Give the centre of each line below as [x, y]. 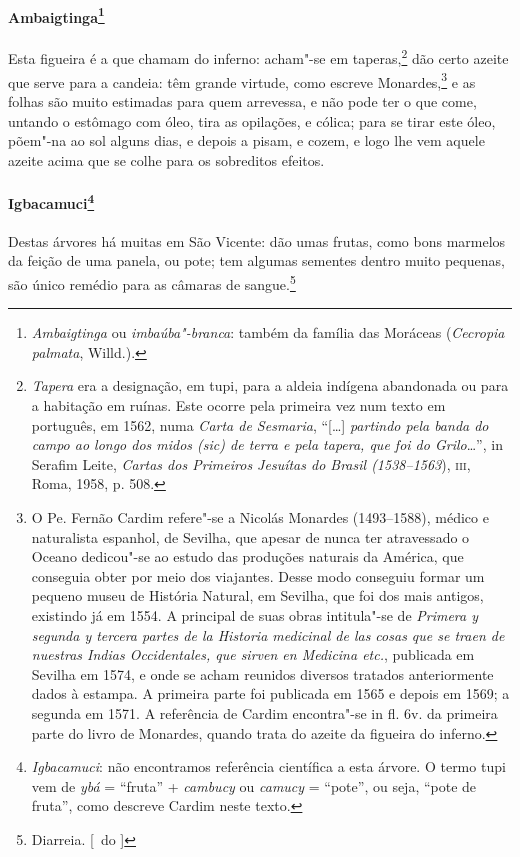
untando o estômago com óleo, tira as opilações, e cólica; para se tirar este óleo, [252, 120]
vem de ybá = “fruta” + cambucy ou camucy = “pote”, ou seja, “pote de [254, 785]
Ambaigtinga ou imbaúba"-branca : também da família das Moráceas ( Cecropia [268, 332]
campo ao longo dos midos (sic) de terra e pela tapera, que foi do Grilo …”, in [267, 444]
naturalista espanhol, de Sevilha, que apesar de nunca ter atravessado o [250, 536]
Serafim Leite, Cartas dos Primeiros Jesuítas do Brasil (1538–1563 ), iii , [251, 463]
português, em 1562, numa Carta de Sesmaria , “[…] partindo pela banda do [260, 424]
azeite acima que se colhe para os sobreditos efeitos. [166, 159]
